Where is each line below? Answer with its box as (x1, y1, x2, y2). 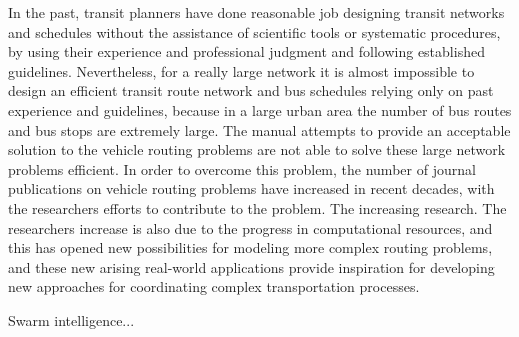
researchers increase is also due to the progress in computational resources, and (8, 217, 493, 238)
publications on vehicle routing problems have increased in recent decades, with (8, 178, 495, 199)
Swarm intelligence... (8, 309, 135, 330)
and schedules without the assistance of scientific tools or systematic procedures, (8, 21, 501, 42)
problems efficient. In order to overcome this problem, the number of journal (8, 158, 476, 179)
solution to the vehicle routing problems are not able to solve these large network (8, 139, 506, 160)
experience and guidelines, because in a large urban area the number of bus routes (8, 99, 512, 120)
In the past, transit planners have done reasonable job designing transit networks (8, 2, 505, 22)
